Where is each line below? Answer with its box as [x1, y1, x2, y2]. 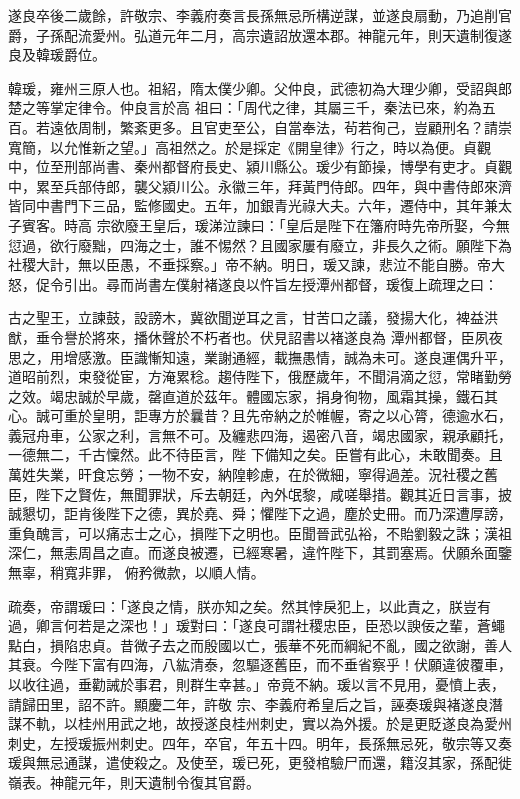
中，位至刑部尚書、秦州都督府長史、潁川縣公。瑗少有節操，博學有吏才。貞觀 [8, 156, 512, 177]
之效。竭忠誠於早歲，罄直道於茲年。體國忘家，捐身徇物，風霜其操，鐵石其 [8, 385, 498, 406]
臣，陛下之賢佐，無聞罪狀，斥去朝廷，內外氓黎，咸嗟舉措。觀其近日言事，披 [8, 483, 512, 504]
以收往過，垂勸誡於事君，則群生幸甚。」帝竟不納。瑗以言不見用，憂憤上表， [8, 674, 505, 694]
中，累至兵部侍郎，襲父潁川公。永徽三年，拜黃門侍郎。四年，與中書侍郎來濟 [8, 175, 512, 196]
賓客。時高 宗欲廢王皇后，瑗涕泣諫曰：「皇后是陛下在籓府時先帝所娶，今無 [21, 214, 510, 235]
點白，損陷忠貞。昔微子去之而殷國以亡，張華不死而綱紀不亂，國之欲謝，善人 [8, 634, 512, 655]
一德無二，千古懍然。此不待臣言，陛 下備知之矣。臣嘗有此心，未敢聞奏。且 [8, 444, 503, 465]
